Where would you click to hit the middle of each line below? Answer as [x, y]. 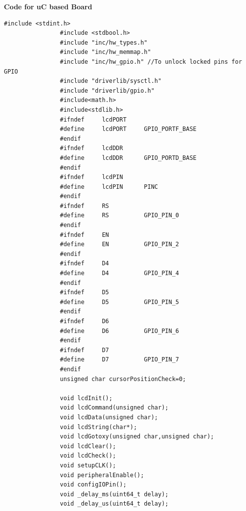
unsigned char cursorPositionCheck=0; [123, 379]
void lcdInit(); [86, 398]
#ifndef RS [84, 206]
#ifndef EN [84, 235]
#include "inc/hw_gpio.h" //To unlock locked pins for [151, 62]
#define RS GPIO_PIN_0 [119, 216]
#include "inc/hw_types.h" [104, 42]
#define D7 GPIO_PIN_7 [119, 360]
